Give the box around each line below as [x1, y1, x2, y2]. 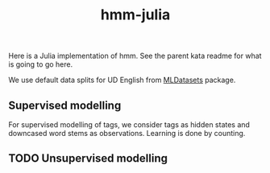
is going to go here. [8, 60, 73, 69]
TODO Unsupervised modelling [8, 151, 168, 166]
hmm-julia [100, 6, 171, 24]
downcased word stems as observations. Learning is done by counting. [8, 129, 246, 138]
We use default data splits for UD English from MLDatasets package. [8, 75, 236, 85]
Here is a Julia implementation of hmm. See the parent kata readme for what [8, 51, 262, 61]
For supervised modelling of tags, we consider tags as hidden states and [8, 120, 250, 130]
